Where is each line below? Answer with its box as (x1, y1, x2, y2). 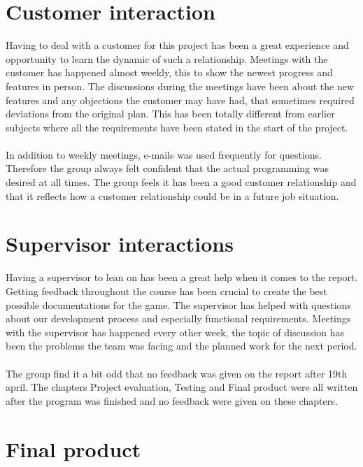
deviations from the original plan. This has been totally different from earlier (6, 106, 335, 121)
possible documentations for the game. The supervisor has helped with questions (6, 297, 351, 312)
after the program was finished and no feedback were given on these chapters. (6, 393, 338, 408)
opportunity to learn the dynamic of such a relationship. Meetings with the (6, 51, 328, 66)
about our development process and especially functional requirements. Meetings (6, 311, 351, 326)
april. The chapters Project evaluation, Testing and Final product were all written (6, 380, 358, 394)
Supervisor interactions (6, 229, 234, 258)
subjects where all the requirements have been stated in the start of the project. (6, 120, 348, 134)
